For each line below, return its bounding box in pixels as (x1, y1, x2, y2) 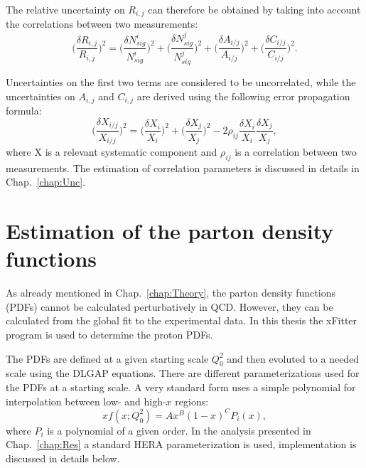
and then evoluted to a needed (227, 351, 360, 366)
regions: (175, 393, 209, 408)
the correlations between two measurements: (6, 16, 198, 31)
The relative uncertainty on (6, 2, 125, 16)
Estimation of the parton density (6, 216, 334, 245)
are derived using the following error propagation (136, 88, 350, 103)
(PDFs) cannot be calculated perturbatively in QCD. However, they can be (6, 299, 333, 314)
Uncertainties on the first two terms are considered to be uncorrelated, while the (6, 75, 356, 90)
